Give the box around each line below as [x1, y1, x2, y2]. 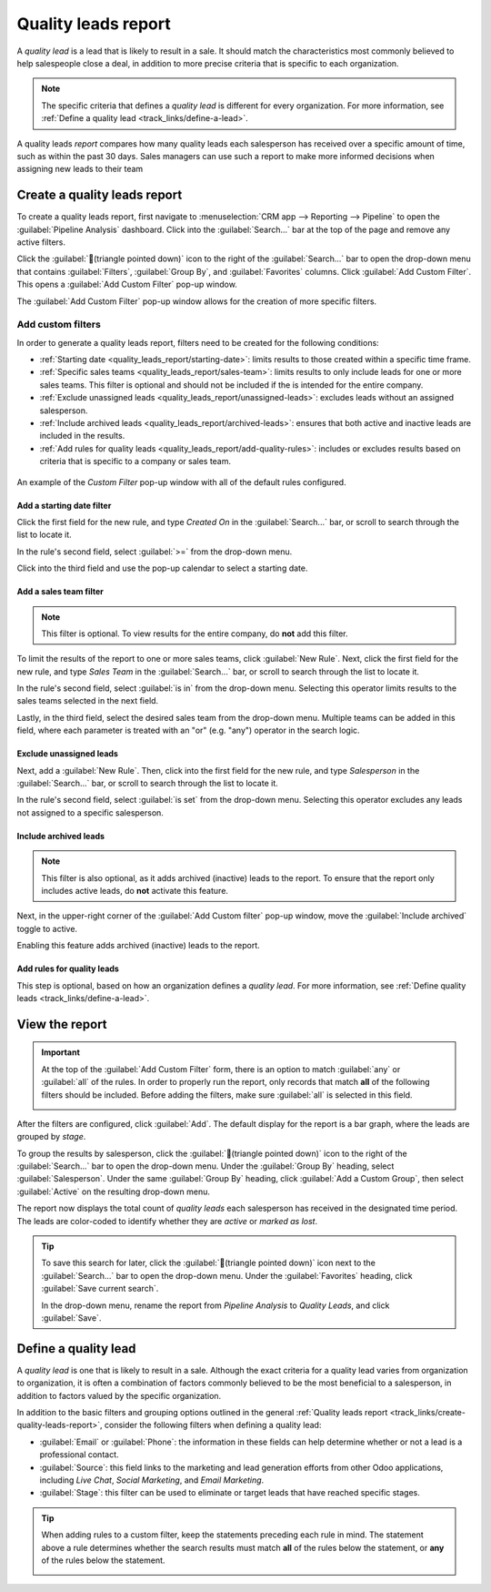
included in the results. [39, 431, 125, 441]
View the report [16, 1016, 108, 1032]
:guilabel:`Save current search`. [41, 1283, 159, 1294]
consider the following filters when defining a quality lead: [105, 1420, 322, 1431]
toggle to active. [16, 923, 77, 934]
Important [41, 1047, 81, 1058]
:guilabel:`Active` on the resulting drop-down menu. [16, 1186, 211, 1197]
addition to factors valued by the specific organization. [16, 1390, 222, 1401]
